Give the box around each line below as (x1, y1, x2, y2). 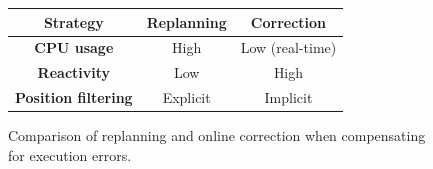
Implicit (264, 87, 313, 108)
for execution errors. (8, 144, 132, 165)
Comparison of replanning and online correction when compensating (8, 125, 426, 146)
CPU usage (34, 37, 114, 58)
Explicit (162, 87, 211, 108)
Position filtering (15, 87, 133, 108)
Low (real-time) (240, 37, 337, 58)
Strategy (43, 11, 104, 32)
